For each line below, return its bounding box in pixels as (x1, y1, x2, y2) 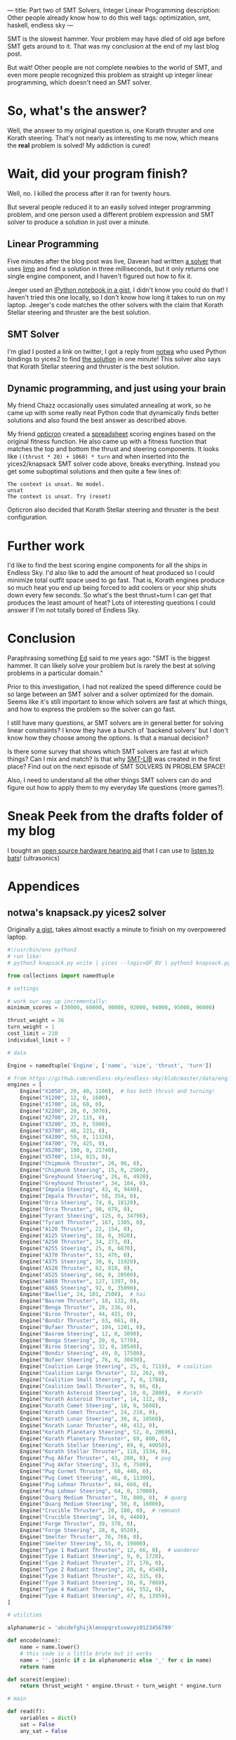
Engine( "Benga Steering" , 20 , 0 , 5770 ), (20, 1337, 140, 1344)
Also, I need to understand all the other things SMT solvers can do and (7, 776, 212, 784)
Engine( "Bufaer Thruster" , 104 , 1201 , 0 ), (20, 1323, 146, 1331)
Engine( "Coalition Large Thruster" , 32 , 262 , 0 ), (20, 1369, 169, 1376)
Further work (7, 538, 86, 554)
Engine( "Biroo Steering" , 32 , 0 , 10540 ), (20, 1343, 143, 1350)
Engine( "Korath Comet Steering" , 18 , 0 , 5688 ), (20, 1402, 162, 1409)
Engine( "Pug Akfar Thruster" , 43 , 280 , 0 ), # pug (20, 1455, 171, 1462)
